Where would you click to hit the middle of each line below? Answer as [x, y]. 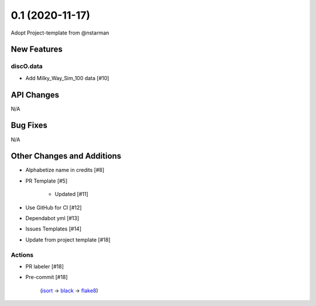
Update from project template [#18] [68, 239]
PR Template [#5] [47, 181]
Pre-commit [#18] [47, 277]
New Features [37, 49]
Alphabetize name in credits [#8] [65, 170]
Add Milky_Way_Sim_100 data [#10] [67, 78]
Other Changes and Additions [66, 156]
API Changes [35, 94]
